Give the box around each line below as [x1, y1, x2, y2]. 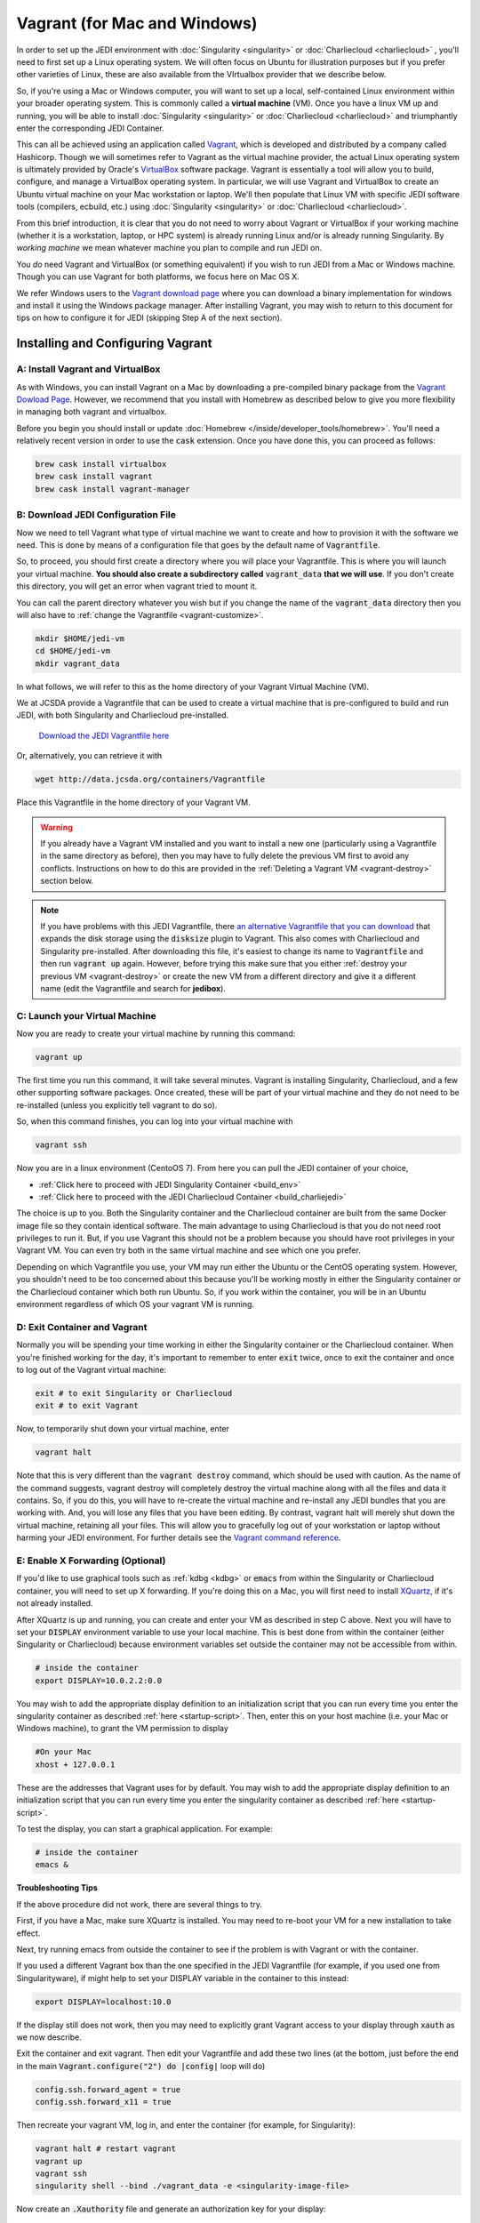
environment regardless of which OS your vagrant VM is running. [16, 1299, 255, 1310]
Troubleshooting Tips [16, 1882, 98, 1893]
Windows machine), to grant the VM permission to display [16, 1723, 228, 1734]
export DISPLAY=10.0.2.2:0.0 [35, 1675, 163, 1685]
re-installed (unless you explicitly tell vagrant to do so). [16, 1099, 218, 1111]
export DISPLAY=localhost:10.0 [35, 1996, 172, 2007]
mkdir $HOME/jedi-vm [35, 633, 124, 644]
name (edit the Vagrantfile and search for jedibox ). [40, 983, 227, 993]
